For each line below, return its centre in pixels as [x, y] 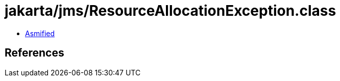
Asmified [40, 33]
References [34, 53]
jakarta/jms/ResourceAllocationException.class [171, 11]
